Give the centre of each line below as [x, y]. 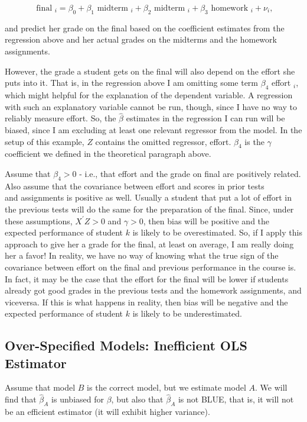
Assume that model [40, 387]
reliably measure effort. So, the [61, 118]
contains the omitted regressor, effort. [163, 141]
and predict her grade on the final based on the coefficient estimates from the [145, 28]
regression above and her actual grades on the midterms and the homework [141, 39]
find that [21, 399]
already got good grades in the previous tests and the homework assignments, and [153, 290]
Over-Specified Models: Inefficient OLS [126, 345]
